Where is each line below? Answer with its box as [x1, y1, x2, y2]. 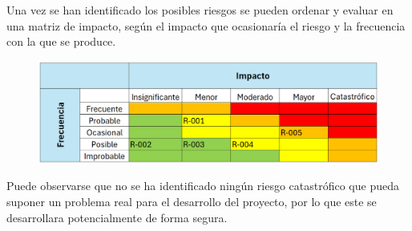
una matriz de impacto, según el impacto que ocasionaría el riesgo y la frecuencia [6, 17, 406, 34]
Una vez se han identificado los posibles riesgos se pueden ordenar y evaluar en [6, 2, 394, 18]
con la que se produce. [6, 33, 116, 50]
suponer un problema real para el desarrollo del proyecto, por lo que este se [6, 192, 377, 209]
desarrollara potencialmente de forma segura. [6, 209, 228, 225]
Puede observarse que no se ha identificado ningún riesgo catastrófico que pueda [6, 177, 399, 194]
